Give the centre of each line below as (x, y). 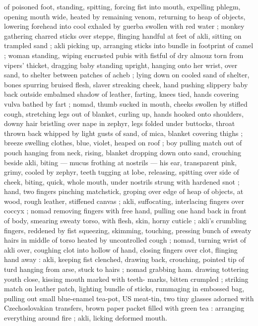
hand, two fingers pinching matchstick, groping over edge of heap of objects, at (124, 191)
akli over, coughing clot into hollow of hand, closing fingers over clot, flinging (121, 249)
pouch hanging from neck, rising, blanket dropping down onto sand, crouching (123, 152)
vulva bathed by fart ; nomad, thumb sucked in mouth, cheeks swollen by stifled (126, 103)
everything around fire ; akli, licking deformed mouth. (86, 318)
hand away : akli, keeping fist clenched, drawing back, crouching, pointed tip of (124, 259)
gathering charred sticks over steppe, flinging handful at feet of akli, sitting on (123, 35)
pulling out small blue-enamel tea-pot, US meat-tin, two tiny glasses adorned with (129, 298)
